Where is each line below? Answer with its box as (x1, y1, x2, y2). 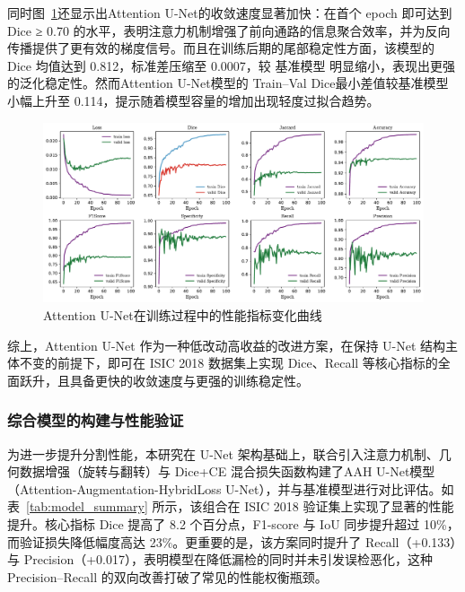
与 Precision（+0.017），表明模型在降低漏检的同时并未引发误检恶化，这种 (7, 550, 433, 569)
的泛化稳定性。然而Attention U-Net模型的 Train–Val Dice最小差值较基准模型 (7, 74, 449, 92)
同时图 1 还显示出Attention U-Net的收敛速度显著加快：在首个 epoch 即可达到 (7, 4, 452, 22)
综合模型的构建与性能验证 (7, 409, 184, 431)
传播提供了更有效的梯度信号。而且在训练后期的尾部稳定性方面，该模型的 (7, 39, 434, 57)
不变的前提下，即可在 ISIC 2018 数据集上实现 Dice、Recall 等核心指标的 (19, 353, 438, 372)
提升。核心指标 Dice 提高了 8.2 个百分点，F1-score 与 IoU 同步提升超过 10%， (7, 514, 460, 533)
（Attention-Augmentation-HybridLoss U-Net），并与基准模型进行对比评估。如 (7, 479, 454, 498)
